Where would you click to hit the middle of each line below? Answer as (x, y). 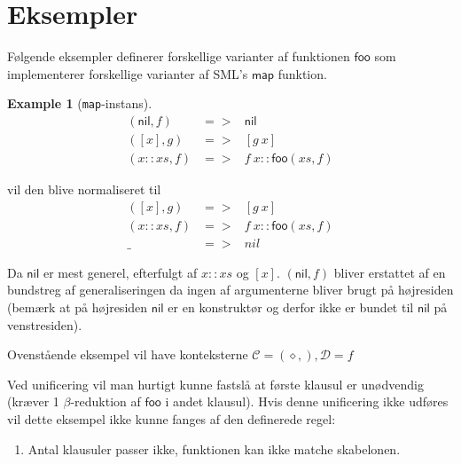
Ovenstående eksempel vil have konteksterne (128, 354)
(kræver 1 (33, 401)
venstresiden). (45, 324)
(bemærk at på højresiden (78, 307)
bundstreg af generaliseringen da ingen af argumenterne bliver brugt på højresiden (230, 290)
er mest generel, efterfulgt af (120, 272)
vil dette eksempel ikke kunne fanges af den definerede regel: (172, 418)
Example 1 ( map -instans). (80, 103)
